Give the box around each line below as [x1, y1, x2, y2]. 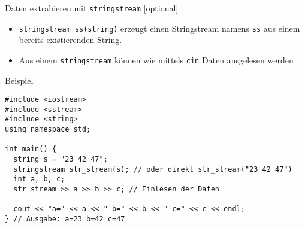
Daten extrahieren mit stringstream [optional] [5, 2, 179, 14]
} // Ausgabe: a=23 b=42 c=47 [5, 215, 125, 224]
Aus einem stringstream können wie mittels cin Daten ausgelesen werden [19, 53, 294, 66]
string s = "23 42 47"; [13, 155, 108, 164]
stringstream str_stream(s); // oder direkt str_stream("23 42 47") [13, 165, 292, 174]
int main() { [5, 145, 56, 154]
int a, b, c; [13, 175, 65, 184]
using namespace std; [5, 125, 91, 134]
